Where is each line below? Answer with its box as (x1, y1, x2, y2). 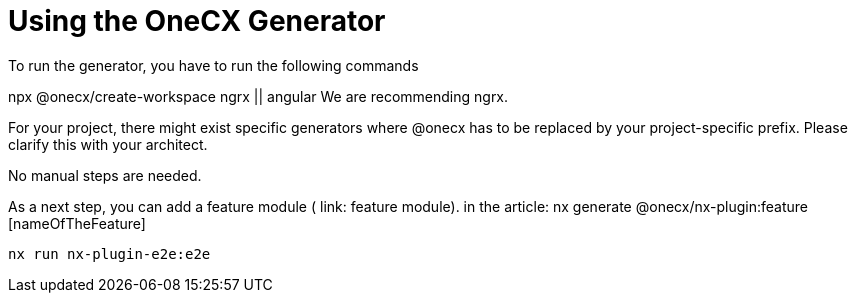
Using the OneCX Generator (8, 4, 386, 38)
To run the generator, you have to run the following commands (8, 56, 419, 74)
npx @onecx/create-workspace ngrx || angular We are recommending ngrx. (8, 87, 509, 105)
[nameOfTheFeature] (8, 214, 146, 232)
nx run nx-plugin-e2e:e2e (8, 245, 211, 262)
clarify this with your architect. (8, 135, 208, 153)
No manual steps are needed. (8, 166, 202, 184)
